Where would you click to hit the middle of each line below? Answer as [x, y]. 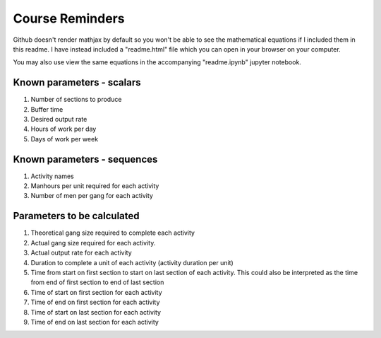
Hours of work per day [64, 129]
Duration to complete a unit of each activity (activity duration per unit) [132, 262]
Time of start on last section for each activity [96, 312]
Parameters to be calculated [76, 216]
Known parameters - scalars [77, 82]
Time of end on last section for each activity [95, 322]
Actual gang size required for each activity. [93, 243]
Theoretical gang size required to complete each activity [113, 233]
